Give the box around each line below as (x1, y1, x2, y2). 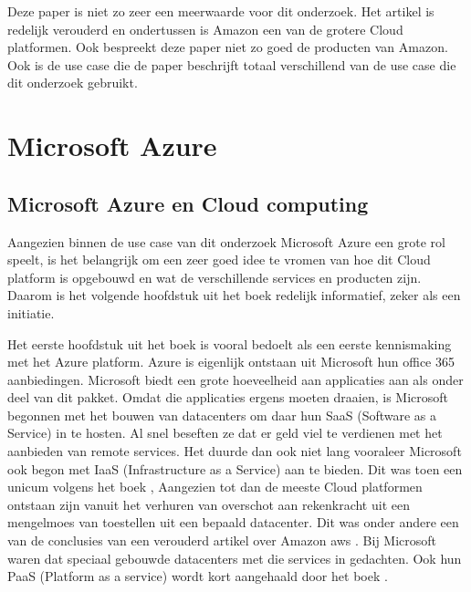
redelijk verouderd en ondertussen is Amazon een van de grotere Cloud (7, 19, 403, 38)
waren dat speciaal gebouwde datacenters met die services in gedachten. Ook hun (7, 548, 462, 567)
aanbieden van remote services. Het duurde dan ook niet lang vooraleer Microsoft (7, 441, 462, 461)
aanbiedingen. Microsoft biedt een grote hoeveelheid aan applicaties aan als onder (7, 369, 464, 389)
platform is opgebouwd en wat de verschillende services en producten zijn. (7, 267, 422, 286)
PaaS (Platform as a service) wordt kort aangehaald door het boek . (7, 566, 388, 586)
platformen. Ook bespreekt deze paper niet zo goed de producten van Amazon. (7, 37, 448, 57)
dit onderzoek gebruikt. (7, 73, 138, 92)
